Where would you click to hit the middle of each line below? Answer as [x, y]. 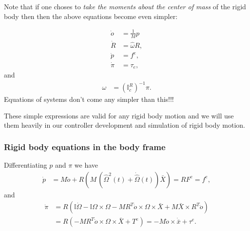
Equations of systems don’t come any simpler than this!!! [89, 99]
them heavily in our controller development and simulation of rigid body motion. [125, 125]
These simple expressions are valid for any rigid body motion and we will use [119, 115]
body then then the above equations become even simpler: [91, 16]
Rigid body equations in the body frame [85, 146]
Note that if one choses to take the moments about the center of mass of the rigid [125, 6]
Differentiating [26, 165]
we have [86, 165]
